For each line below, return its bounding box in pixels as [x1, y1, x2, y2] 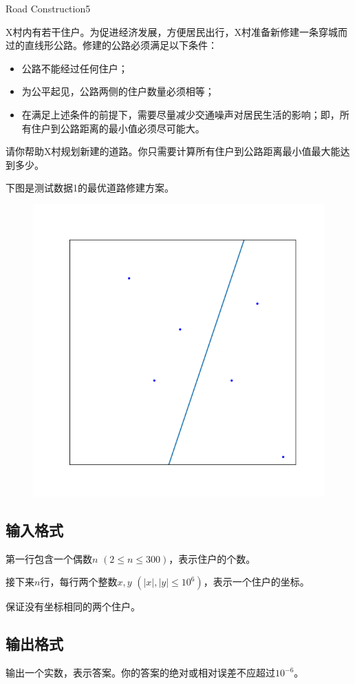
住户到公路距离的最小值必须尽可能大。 [31, 121, 205, 135]
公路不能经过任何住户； [21, 61, 128, 75]
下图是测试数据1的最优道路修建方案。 [6, 180, 174, 195]
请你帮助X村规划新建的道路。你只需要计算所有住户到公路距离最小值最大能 [6, 144, 341, 158]
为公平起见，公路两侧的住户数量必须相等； [21, 84, 215, 99]
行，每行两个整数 [40, 574, 118, 589]
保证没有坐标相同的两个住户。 [6, 599, 140, 614]
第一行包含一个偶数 [6, 551, 92, 566]
